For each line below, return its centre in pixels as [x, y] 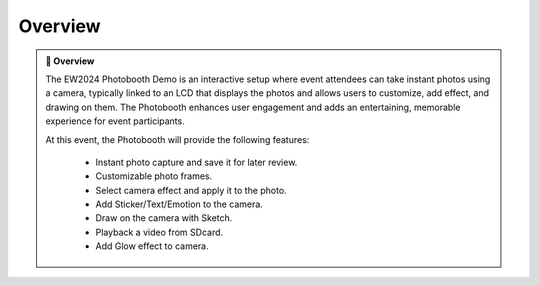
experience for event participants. [115, 121]
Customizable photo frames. [154, 176]
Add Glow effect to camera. [152, 246]
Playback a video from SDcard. [159, 232]
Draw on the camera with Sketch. [164, 218]
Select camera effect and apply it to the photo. [191, 190]
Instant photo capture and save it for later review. [196, 162]
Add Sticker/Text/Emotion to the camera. [179, 204]
